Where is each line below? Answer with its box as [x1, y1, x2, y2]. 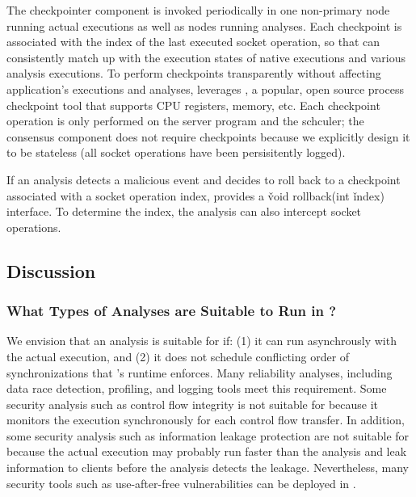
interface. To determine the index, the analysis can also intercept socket [6, 203, 362, 220]
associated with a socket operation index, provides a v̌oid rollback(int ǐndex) [6, 187, 384, 204]
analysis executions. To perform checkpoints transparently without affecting [6, 65, 381, 82]
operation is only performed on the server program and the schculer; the [6, 112, 364, 129]
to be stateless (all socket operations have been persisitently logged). [6, 144, 346, 161]
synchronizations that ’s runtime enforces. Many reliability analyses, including [6, 364, 393, 381]
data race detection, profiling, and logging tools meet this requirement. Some [6, 380, 387, 397]
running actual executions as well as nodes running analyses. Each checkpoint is [6, 17, 402, 34]
